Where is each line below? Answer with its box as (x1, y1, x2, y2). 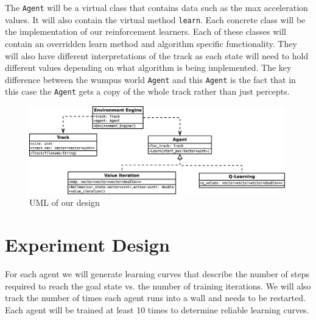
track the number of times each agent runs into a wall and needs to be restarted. (5, 291, 306, 304)
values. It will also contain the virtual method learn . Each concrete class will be (5, 13, 306, 26)
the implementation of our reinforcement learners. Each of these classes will (5, 25, 286, 38)
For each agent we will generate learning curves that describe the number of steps (5, 267, 310, 280)
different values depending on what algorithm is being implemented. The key (5, 61, 292, 74)
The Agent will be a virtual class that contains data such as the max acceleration (5, 1, 308, 13)
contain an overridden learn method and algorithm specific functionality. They (5, 37, 297, 49)
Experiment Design (5, 232, 170, 257)
